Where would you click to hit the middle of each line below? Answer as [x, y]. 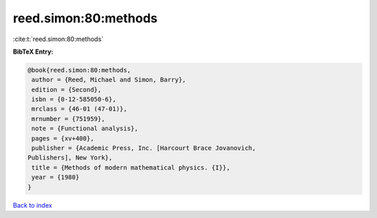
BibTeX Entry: [33, 52]
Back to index [32, 205]
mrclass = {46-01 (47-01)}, [80, 109]
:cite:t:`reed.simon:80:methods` [58, 39]
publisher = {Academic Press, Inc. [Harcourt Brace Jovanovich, [144, 148]
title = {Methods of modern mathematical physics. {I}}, [131, 168]
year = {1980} [56, 177]
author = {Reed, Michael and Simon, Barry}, [109, 80]
